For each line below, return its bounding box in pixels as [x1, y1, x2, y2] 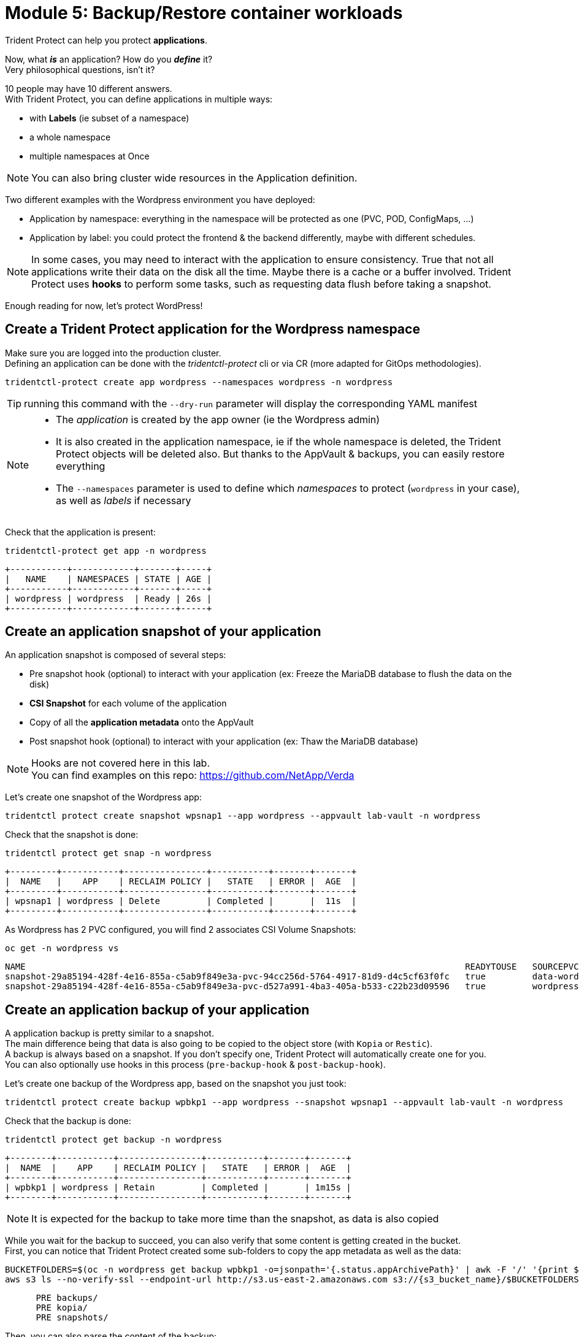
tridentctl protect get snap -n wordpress [5, 848, 212, 859]
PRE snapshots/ [36, 1312, 109, 1323]
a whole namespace [29, 131, 111, 142]
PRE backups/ [36, 1293, 98, 1303]
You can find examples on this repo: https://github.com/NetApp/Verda [31, 769, 355, 782]
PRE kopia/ [36, 1303, 88, 1313]
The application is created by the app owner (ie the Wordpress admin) [56, 413, 380, 426]
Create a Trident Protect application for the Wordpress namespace [5, 321, 420, 337]
